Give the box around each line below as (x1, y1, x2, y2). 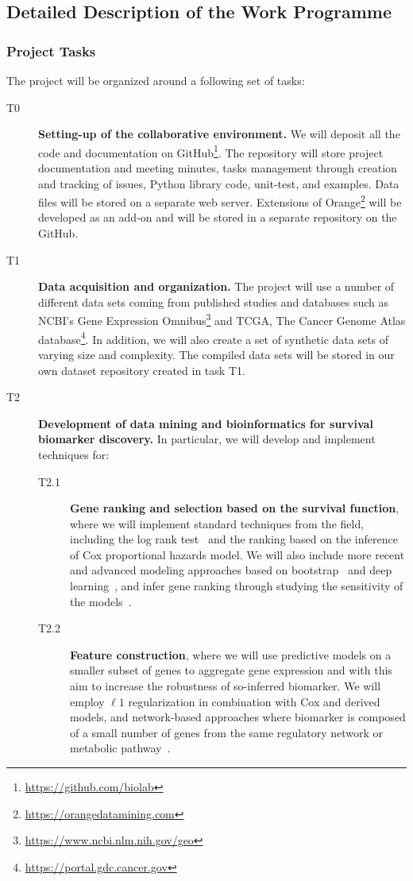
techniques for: (38, 446, 110, 462)
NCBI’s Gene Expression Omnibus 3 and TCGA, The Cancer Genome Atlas (38, 310, 406, 329)
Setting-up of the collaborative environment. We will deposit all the (38, 126, 400, 142)
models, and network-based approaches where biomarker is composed (70, 709, 406, 725)
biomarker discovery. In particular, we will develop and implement (38, 431, 376, 447)
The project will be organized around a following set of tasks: (6, 72, 305, 88)
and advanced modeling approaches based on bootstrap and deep (70, 562, 392, 578)
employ (70, 693, 105, 709)
